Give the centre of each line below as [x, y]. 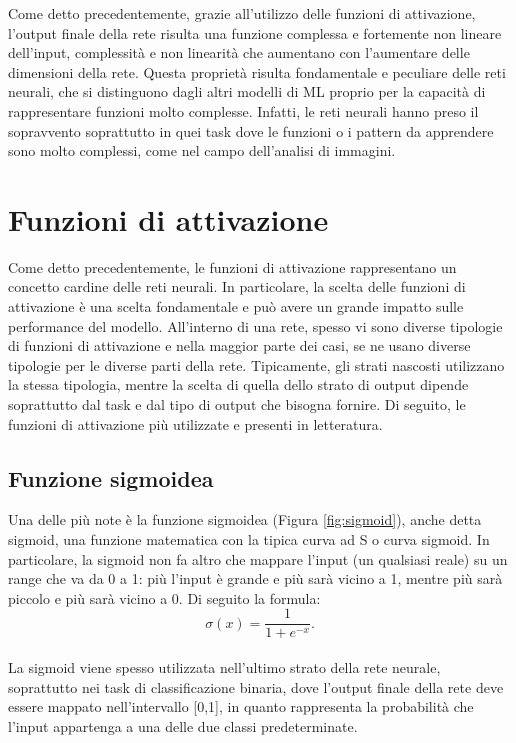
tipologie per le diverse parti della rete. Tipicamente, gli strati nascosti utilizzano [256, 364]
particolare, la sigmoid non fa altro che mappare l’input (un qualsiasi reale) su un [258, 558]
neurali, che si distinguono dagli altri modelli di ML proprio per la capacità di [247, 91]
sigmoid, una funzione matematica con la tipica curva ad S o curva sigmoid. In [249, 539]
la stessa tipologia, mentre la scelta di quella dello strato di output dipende [238, 384]
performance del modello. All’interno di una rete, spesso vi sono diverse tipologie [255, 325]
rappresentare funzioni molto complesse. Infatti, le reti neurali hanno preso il [243, 110]
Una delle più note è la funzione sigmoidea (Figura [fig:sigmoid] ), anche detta [245, 519]
